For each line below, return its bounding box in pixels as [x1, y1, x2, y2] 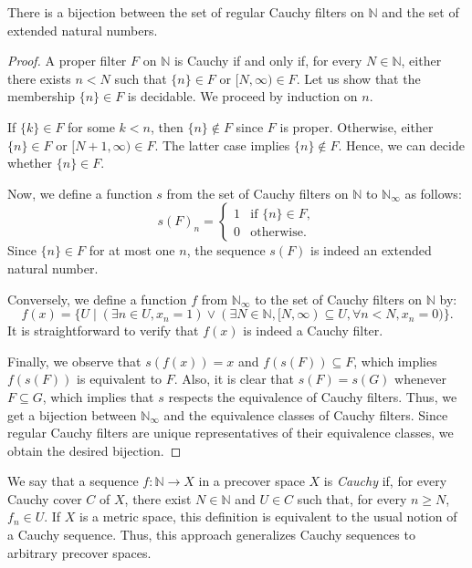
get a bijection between [7, 405, 137, 424]
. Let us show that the [296, 68, 421, 88]
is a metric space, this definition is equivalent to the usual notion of [79, 507, 457, 526]
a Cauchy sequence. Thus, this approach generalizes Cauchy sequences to [7, 525, 415, 544]
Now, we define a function [7, 183, 152, 202]
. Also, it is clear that [173, 369, 295, 388]
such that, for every [297, 489, 407, 508]
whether [7, 153, 53, 172]
